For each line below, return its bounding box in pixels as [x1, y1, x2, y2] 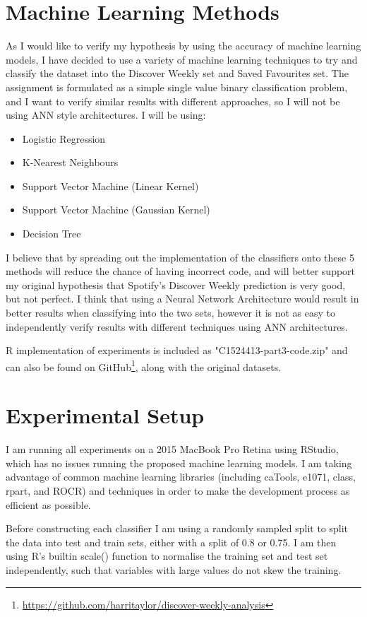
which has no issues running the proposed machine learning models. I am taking [6, 455, 352, 470]
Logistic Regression [22, 131, 106, 146]
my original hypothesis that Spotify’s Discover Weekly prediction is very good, [6, 277, 346, 292]
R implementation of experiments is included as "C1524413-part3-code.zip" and [6, 343, 348, 358]
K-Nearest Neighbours [22, 155, 119, 170]
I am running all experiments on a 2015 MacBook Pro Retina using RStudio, [6, 442, 339, 457]
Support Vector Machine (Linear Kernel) [22, 178, 199, 193]
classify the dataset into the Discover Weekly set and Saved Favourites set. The [6, 66, 349, 81]
